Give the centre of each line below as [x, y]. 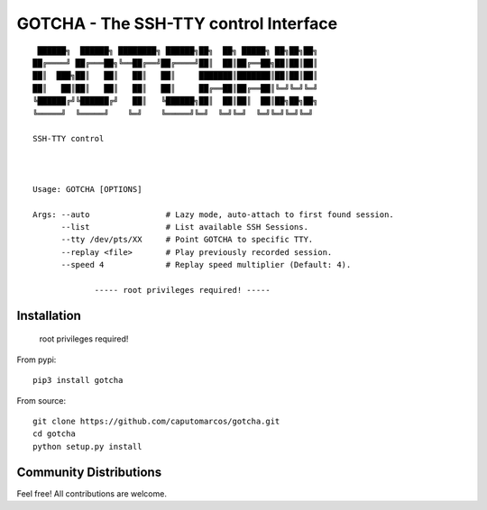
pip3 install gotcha [78, 380]
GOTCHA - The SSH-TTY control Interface [177, 23]
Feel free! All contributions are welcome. [92, 493]
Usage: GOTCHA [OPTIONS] [87, 189]
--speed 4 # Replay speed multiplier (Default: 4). [206, 265]
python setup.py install [87, 446]
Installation [49, 315]
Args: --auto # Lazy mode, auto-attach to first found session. [213, 214]
